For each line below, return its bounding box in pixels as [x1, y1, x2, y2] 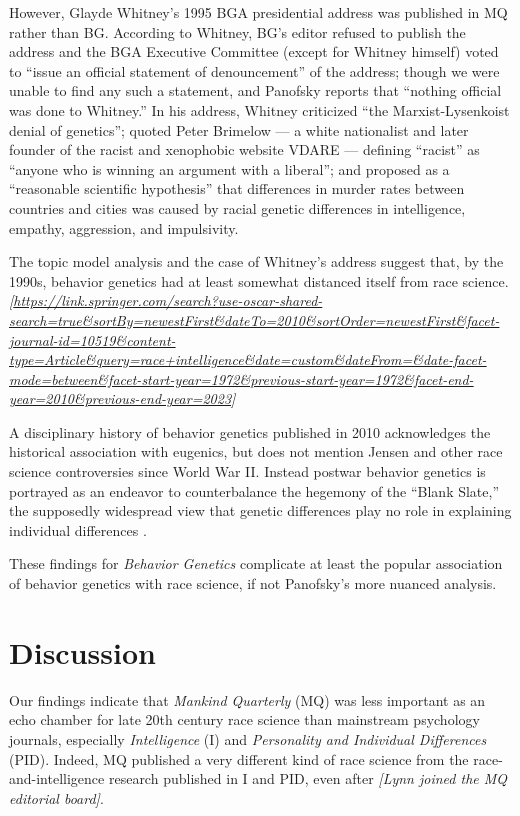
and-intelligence [9, 768, 105, 789]
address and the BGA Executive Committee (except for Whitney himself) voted [9, 41, 499, 62]
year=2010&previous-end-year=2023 [9, 388, 232, 409]
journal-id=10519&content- [9, 329, 176, 350]
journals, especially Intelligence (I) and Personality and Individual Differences [9, 728, 487, 749]
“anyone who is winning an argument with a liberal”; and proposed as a [9, 158, 450, 179]
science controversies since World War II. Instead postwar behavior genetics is [9, 461, 486, 482]
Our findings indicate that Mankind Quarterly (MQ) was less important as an [9, 689, 486, 710]
